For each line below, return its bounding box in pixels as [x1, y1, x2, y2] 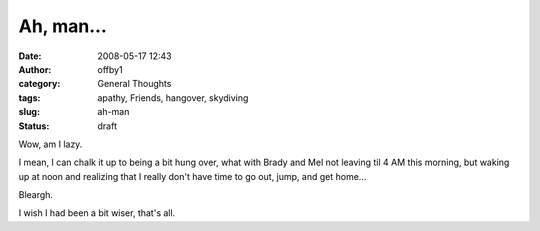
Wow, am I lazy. [18, 138, 83, 150]
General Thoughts [97, 78, 172, 90]
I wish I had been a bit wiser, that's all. [18, 207, 176, 219]
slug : [18, 106, 40, 118]
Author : [18, 63, 52, 75]
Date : [18, 50, 42, 62]
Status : [18, 120, 50, 132]
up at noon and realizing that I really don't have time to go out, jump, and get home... [18, 170, 367, 182]
